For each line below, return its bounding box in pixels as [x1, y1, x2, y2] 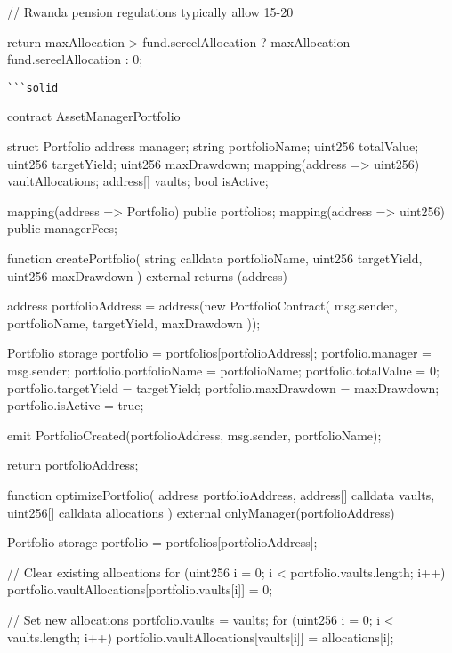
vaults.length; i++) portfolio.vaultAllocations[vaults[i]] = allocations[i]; [7, 627, 394, 646]
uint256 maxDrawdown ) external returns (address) [7, 266, 287, 285]
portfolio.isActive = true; [7, 396, 144, 415]
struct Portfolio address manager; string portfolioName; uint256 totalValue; [7, 137, 419, 156]
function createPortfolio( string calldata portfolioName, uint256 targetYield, [7, 249, 423, 267]
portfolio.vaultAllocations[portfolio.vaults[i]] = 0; [7, 580, 273, 599]
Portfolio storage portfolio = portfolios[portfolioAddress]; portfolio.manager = [7, 343, 432, 362]
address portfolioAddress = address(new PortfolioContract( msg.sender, [7, 296, 398, 315]
